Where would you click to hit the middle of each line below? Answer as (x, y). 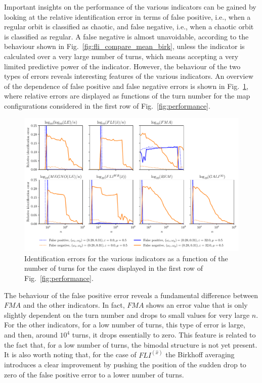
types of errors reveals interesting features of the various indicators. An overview (129, 76)
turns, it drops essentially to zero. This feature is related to (164, 335)
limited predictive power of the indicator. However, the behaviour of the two (122, 66)
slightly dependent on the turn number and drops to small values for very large (127, 315)
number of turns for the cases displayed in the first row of (114, 268)
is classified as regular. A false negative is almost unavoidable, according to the (126, 36)
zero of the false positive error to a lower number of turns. (94, 374)
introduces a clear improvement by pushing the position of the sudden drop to (125, 365)
